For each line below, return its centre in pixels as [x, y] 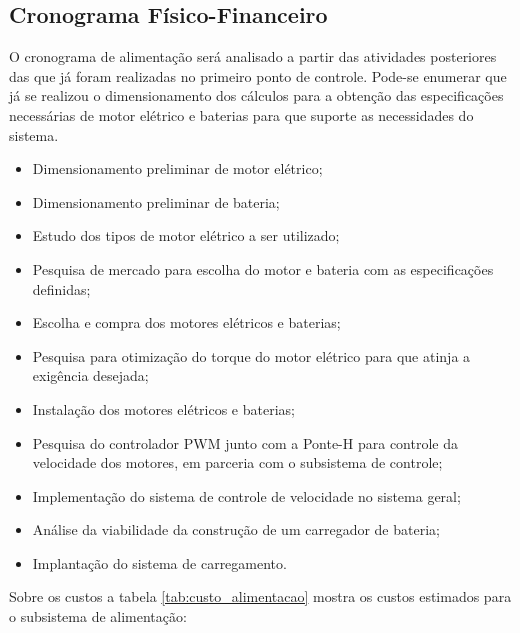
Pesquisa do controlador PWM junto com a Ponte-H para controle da [245, 442]
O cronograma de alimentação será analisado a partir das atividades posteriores [253, 56]
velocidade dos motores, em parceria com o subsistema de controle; [237, 462]
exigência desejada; [90, 375]
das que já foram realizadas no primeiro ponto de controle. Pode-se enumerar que [258, 75]
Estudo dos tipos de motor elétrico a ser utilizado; [186, 235]
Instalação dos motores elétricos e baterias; [163, 408]
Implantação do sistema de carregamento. [159, 562]
